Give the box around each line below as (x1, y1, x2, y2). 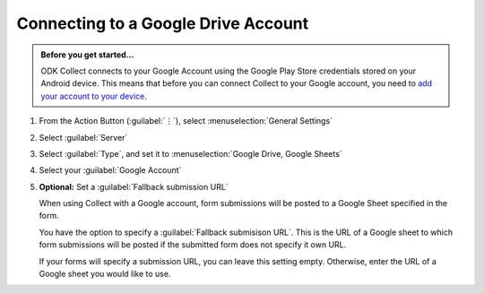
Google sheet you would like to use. (39, 269, 171, 280)
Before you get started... (40, 49, 134, 60)
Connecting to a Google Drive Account (16, 13, 309, 33)
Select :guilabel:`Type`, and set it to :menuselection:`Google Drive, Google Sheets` (39, 148, 342, 159)
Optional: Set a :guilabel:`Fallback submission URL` (39, 181, 229, 192)
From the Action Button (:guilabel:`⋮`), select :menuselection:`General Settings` (39, 116, 333, 126)
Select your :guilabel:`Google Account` (39, 165, 182, 176)
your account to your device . (40, 91, 147, 101)
